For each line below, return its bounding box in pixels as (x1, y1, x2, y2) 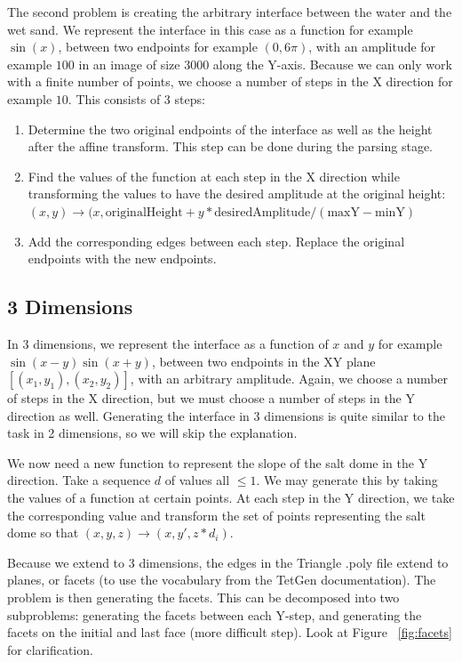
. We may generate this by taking (256, 471, 438, 489)
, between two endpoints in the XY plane (151, 351, 376, 370)
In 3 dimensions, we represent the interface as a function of (7, 334, 329, 352)
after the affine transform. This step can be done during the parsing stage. (28, 137, 433, 156)
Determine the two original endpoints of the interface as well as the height (28, 119, 433, 138)
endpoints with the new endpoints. (28, 249, 217, 268)
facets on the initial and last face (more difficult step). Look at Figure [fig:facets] (7, 623, 452, 642)
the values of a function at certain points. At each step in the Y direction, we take (7, 488, 455, 507)
